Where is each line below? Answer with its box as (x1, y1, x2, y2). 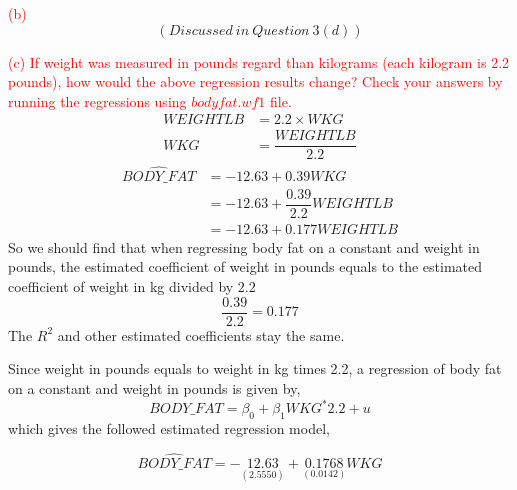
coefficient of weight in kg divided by (8, 276, 234, 297)
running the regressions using (8, 90, 187, 111)
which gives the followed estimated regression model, (8, 417, 330, 438)
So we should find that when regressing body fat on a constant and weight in (8, 236, 480, 257)
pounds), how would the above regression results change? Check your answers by (8, 71, 503, 92)
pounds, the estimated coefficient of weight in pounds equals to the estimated (8, 256, 483, 277)
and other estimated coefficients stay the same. (57, 324, 345, 345)
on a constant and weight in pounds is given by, (8, 377, 301, 398)
